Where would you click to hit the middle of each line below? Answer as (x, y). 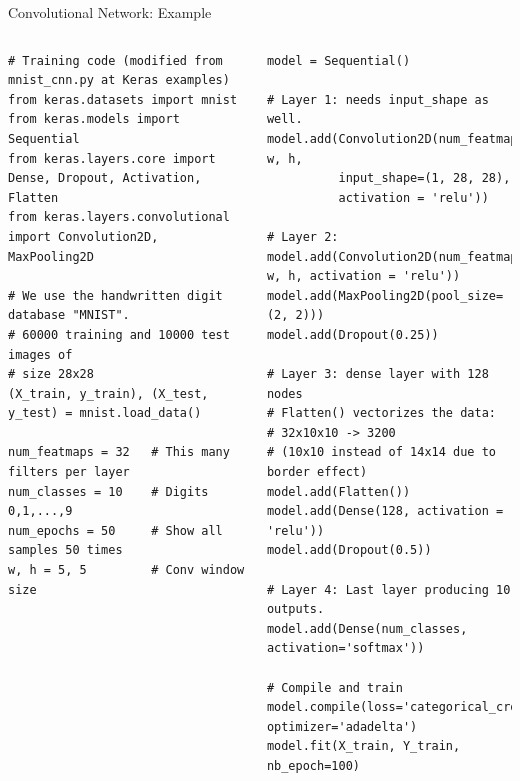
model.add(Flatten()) (338, 491)
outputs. (295, 609)
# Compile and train (334, 687)
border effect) (317, 472)
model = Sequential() (338, 60)
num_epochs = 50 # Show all (115, 530)
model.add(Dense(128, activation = (385, 511)
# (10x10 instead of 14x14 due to (381, 452)
